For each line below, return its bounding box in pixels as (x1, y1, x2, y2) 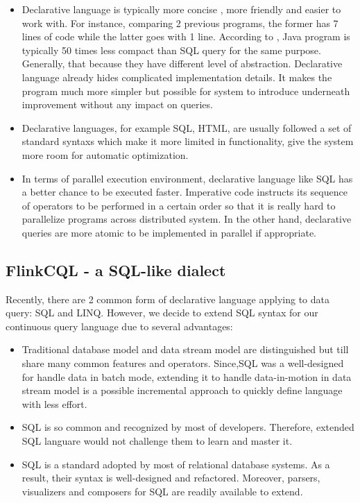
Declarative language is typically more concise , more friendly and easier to (22, 2, 341, 16)
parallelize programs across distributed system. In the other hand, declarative (22, 212, 352, 226)
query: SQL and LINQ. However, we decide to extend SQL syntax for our (6, 305, 318, 320)
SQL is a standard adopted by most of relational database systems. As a (22, 457, 330, 471)
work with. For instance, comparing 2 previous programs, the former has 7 (22, 15, 338, 30)
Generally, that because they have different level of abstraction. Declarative (22, 56, 343, 71)
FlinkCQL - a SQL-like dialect (6, 259, 226, 280)
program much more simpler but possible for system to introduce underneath (22, 83, 350, 98)
